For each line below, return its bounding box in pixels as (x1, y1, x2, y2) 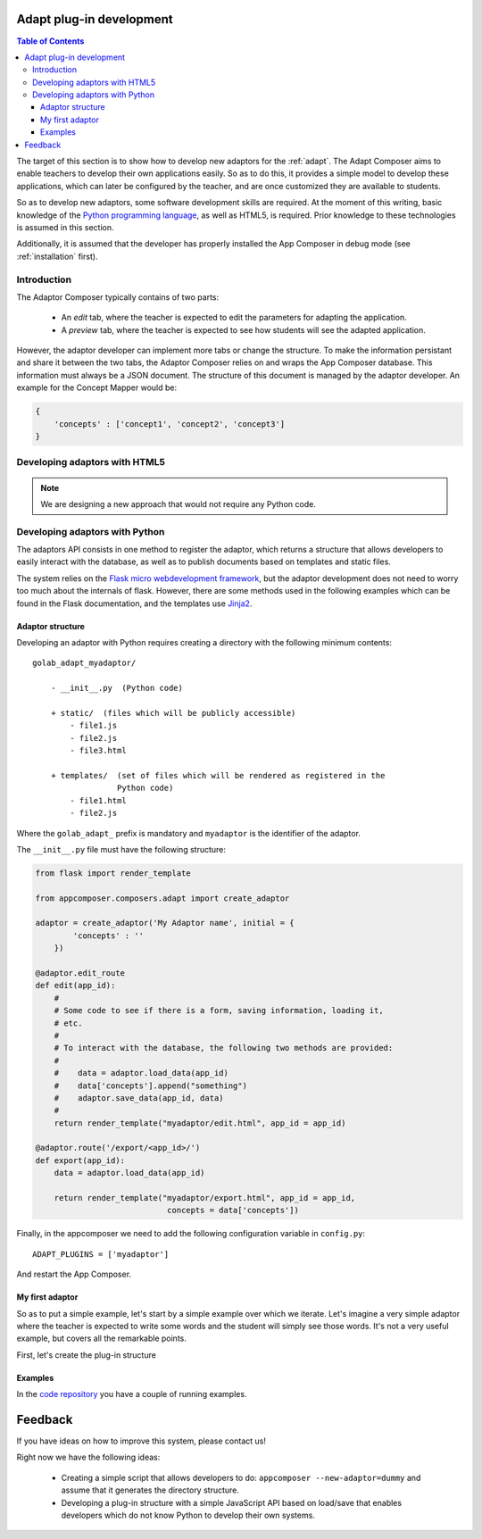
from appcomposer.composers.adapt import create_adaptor (35, 893, 290, 903)
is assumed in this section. (16, 221, 114, 232)
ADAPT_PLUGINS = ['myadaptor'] (32, 1249, 170, 1259)
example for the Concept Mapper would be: (16, 382, 178, 393)
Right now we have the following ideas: (16, 1452, 161, 1463)
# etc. (54, 1018, 83, 1028)
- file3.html (70, 745, 127, 756)
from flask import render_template (35, 868, 191, 878)
